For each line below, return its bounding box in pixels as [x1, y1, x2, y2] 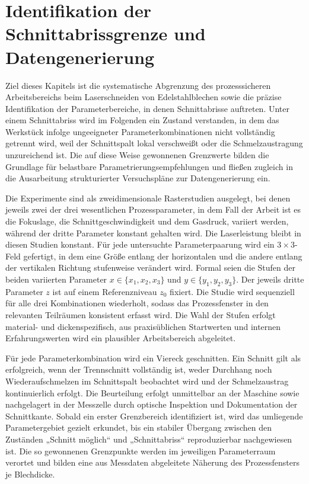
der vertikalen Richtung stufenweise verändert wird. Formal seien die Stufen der [5, 261, 295, 274]
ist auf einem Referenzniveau [52, 285, 157, 297]
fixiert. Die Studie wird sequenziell [170, 285, 295, 297]
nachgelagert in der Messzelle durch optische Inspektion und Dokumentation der [5, 398, 298, 411]
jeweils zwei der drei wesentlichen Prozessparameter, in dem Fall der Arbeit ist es [5, 203, 301, 216]
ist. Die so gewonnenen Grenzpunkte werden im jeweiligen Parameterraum [5, 444, 276, 457]
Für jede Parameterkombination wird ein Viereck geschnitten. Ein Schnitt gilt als [5, 351, 301, 364]
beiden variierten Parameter [5, 273, 107, 285]
